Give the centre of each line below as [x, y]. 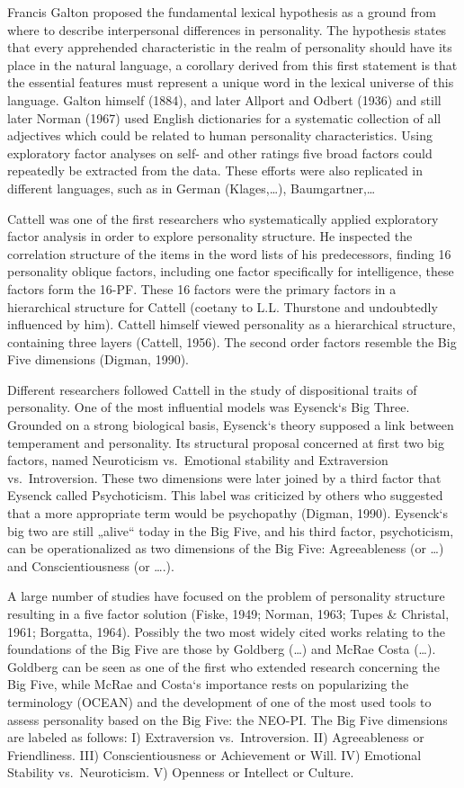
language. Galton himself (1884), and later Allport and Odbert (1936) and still [224, 99]
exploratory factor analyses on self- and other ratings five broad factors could [220, 152]
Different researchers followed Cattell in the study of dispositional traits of [212, 389]
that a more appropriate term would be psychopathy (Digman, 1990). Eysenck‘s [228, 513]
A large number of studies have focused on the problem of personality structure [226, 596]
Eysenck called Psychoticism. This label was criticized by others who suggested [225, 495]
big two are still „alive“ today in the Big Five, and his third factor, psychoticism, [231, 530]
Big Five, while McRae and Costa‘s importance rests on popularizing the [208, 684]
